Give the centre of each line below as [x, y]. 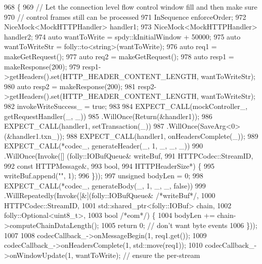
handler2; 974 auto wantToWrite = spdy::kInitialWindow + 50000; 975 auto [122, 36]
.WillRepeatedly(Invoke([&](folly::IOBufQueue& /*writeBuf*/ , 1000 [110, 195]
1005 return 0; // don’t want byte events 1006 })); [179, 225]
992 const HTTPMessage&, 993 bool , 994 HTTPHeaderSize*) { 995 [109, 165]
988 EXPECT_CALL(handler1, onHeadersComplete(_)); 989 [162, 136]
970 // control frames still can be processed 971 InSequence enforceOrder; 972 [125, 16]
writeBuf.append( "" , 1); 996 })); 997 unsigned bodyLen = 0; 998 [104, 176]
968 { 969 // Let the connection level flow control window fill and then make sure [131, 7]
